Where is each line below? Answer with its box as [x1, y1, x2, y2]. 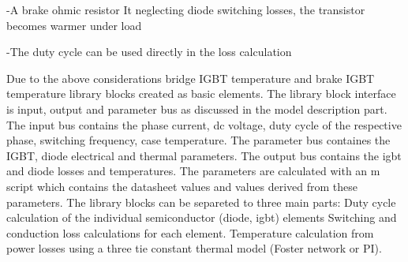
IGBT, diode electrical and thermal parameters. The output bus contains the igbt [6, 147, 402, 163]
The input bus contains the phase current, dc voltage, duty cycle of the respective [6, 116, 402, 133]
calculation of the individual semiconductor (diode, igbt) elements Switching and [6, 209, 397, 226]
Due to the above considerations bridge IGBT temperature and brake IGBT [6, 69, 375, 86]
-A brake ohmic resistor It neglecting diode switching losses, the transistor [6, 2, 365, 17]
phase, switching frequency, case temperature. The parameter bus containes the [6, 132, 391, 148]
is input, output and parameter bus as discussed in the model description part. [6, 100, 387, 117]
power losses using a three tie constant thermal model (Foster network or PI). [6, 240, 382, 256]
